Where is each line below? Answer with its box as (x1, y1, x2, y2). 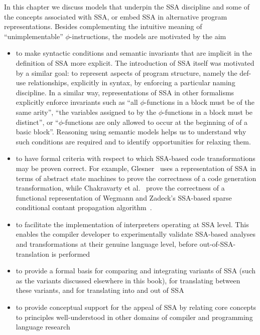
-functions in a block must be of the (144, 97, 254, 107)
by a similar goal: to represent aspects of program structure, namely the (16, 67, 237, 78)
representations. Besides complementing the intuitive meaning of (4, 21, 202, 32)
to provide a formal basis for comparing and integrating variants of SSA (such (16, 265, 256, 276)
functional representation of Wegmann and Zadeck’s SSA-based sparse (16, 192, 232, 203)
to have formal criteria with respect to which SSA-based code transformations (16, 153, 255, 163)
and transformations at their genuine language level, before (16, 239, 198, 249)
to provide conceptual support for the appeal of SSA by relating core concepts (16, 302, 256, 312)
